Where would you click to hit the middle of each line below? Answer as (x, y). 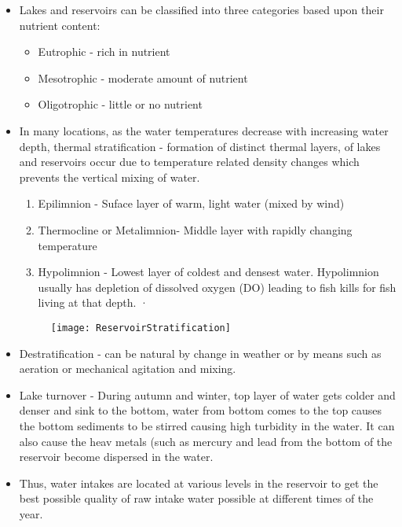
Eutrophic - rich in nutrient (104, 52)
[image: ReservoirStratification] (141, 328)
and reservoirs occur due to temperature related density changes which (189, 162)
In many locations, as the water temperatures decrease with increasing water (204, 130)
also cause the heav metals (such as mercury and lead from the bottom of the (206, 441)
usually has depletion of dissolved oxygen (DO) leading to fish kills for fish (217, 287)
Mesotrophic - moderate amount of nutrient (143, 77)
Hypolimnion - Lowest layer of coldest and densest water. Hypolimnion (208, 272)
